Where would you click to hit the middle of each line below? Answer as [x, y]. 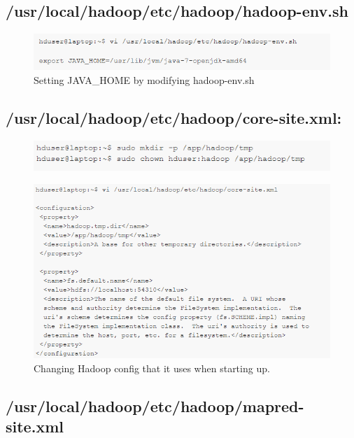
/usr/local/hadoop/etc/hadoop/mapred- [155, 405]
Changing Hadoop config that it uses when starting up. [152, 368]
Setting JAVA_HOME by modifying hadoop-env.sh [144, 79]
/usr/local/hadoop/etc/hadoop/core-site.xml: [174, 117]
